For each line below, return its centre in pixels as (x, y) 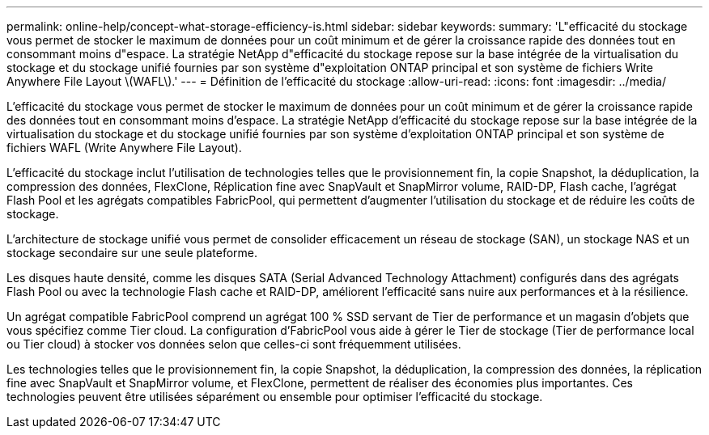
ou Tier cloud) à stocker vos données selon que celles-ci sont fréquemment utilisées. (234, 344)
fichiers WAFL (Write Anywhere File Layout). (124, 148)
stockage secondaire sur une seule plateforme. (132, 253)
